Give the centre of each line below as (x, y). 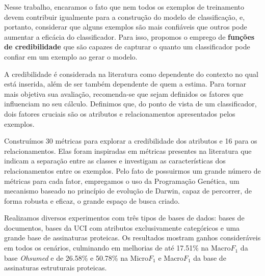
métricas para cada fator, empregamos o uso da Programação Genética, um (122, 181)
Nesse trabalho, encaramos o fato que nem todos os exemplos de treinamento (124, 7)
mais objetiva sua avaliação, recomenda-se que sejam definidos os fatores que (124, 93)
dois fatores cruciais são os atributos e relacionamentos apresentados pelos (120, 113)
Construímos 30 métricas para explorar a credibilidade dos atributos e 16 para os (131, 141)
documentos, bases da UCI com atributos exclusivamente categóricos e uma (122, 227)
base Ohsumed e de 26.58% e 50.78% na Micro (76, 257)
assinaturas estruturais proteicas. (56, 268)
